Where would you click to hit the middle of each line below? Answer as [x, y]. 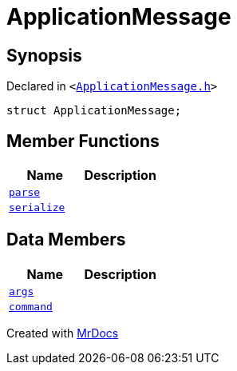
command [31, 306]
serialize [37, 208]
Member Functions [83, 141]
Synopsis [44, 55]
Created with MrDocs [63, 333]
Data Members [66, 240]
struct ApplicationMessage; [94, 111]
